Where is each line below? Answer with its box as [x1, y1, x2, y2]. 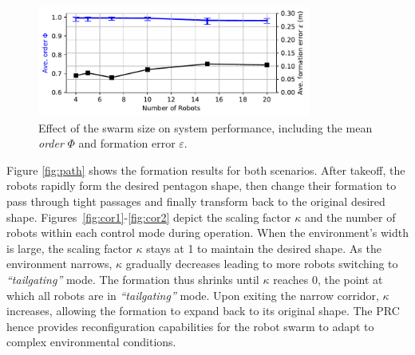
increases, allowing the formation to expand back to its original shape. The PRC [6, 302, 400, 319]
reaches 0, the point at [273, 270, 383, 287]
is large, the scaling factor [6, 239, 132, 256]
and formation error [78, 135, 176, 152]
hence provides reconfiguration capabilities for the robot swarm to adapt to [6, 318, 374, 334]
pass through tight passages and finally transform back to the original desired [6, 192, 385, 209]
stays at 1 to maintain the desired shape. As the [146, 239, 381, 256]
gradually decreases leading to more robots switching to [125, 255, 398, 272]
